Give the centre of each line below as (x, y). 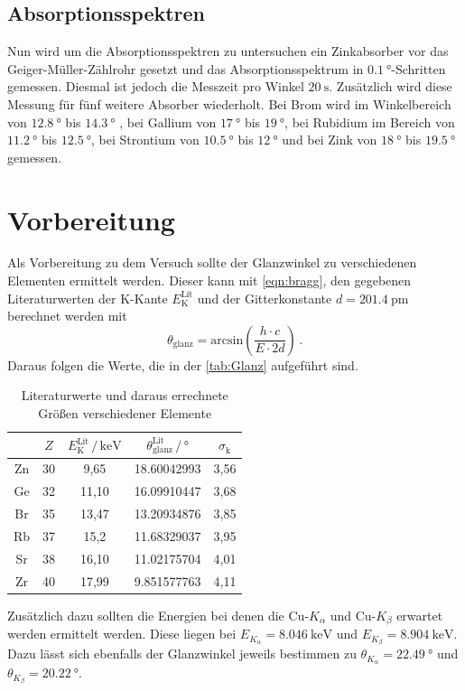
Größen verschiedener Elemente (125, 413)
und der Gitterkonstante (265, 298)
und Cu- (353, 615)
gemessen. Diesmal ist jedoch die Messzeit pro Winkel (156, 86)
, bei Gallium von (168, 121)
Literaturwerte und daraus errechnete (125, 395)
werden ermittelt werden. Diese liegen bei (122, 634)
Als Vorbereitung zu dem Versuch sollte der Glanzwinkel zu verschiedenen (212, 262)
